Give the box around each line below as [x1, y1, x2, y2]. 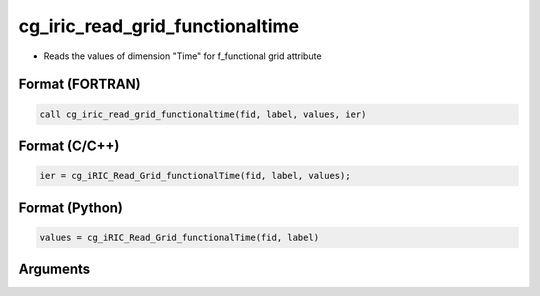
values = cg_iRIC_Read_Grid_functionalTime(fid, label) [39, 231, 320, 243]
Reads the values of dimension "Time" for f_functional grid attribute [43, 50, 322, 62]
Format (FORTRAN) [18, 76, 141, 93]
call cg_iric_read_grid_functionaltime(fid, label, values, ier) [39, 108, 367, 120]
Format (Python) [18, 199, 124, 216]
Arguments [18, 261, 91, 278]
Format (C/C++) [18, 137, 120, 154]
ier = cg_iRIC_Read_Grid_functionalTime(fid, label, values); [39, 170, 351, 182]
